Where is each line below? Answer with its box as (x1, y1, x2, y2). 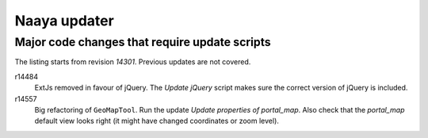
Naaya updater (14, 12, 114, 29)
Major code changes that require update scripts (14, 35, 271, 49)
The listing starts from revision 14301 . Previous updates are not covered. (14, 57, 251, 67)
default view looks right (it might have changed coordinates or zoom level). (34, 116, 279, 126)
